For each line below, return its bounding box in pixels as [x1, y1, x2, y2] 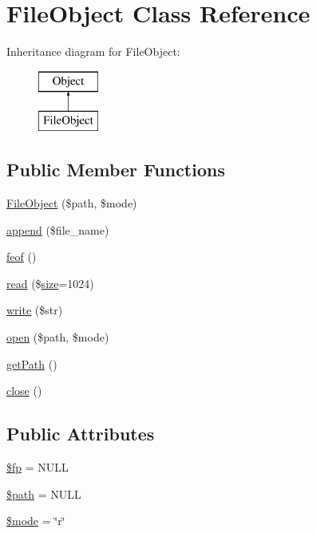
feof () [6, 248, 37, 265]
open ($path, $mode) [6, 329, 109, 345]
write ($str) [6, 302, 63, 318]
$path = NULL [6, 485, 81, 502]
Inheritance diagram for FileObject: [6, 43, 180, 60]
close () [6, 382, 42, 399]
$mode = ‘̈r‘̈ [6, 512, 65, 529]
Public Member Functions [6, 157, 225, 182]
